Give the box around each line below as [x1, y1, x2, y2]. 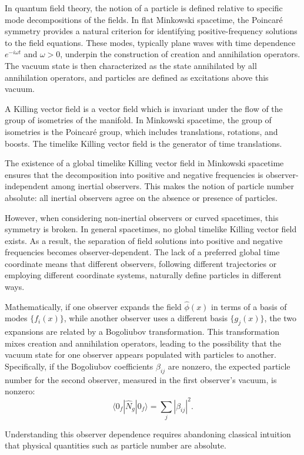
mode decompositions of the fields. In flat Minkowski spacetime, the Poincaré [5, 13, 283, 25]
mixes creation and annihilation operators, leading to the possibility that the [5, 337, 281, 349]
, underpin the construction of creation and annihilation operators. [60, 48, 300, 60]
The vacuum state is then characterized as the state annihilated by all [5, 59, 257, 71]
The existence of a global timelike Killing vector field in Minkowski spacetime [5, 157, 284, 169]
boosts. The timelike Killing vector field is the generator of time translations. [5, 137, 282, 149]
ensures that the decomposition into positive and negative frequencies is [5, 168, 263, 180]
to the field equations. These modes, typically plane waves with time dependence [5, 36, 296, 48]
